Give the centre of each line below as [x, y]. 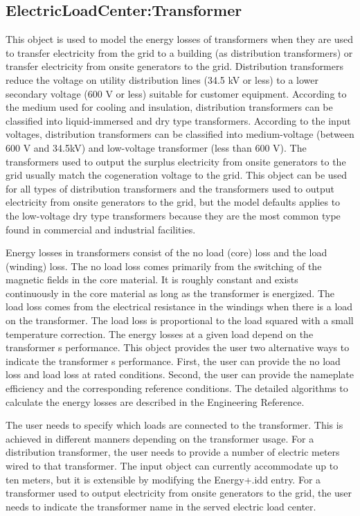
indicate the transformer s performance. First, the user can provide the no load [173, 361]
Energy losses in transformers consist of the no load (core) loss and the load [166, 252]
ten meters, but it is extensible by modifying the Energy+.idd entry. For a [163, 479]
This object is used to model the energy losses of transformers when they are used [180, 39]
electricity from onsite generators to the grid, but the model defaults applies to [173, 202]
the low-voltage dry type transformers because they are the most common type [173, 215]
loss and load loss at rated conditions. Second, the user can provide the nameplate [180, 374]
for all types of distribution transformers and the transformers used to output [170, 188]
